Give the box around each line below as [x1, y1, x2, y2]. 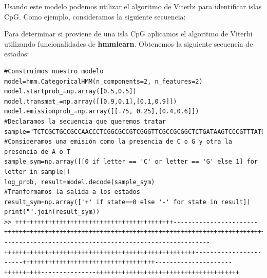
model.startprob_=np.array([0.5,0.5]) [4, 88, 137, 95]
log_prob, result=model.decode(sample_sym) [4, 178, 155, 186]
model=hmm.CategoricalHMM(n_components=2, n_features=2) [4, 77, 203, 85]
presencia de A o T [4, 148, 70, 155]
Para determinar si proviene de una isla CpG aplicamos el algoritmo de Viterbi [4, 28, 253, 39]
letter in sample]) [4, 168, 70, 175]
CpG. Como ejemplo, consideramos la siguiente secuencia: [4, 11, 186, 22]
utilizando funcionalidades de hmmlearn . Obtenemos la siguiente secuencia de [4, 38, 253, 49]
